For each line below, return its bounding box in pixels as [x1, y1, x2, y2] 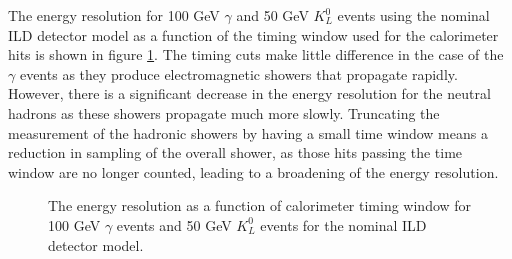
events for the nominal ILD [260, 214, 427, 235]
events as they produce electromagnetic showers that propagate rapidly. [19, 63, 458, 84]
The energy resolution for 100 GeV [8, 5, 220, 25]
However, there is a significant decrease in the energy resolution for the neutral [8, 83, 491, 104]
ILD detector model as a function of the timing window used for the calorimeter [8, 24, 499, 45]
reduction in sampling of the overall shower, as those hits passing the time [8, 142, 463, 163]
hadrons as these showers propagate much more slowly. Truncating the [8, 102, 440, 123]
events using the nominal [337, 5, 490, 25]
